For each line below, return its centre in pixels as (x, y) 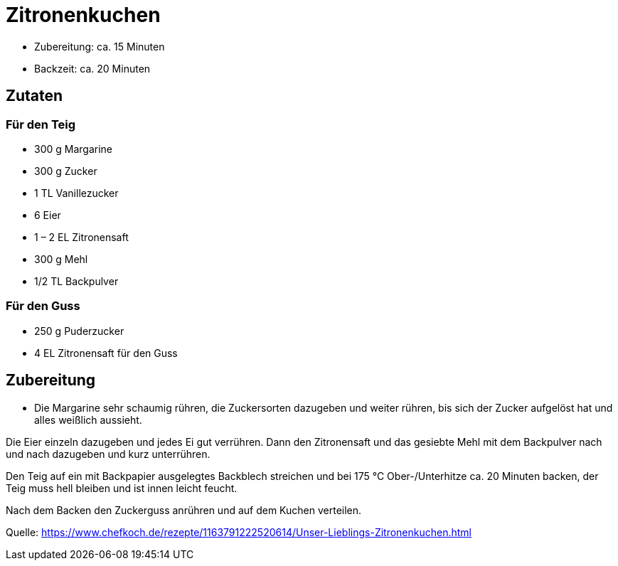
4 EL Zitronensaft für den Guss (106, 353)
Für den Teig (41, 124)
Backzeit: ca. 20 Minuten (92, 68)
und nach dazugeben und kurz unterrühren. (108, 454)
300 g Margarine (73, 149)
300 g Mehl (61, 259)
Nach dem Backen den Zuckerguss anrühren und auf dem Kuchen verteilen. (184, 510)
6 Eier (48, 215)
